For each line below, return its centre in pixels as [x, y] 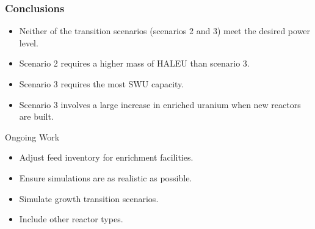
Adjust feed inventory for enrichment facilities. [106, 157]
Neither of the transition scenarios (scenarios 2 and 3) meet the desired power [165, 31]
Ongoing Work [32, 136]
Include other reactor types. [71, 219]
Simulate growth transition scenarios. [89, 198]
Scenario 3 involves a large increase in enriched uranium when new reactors [160, 104]
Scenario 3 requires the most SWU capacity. [102, 84]
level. [29, 42]
